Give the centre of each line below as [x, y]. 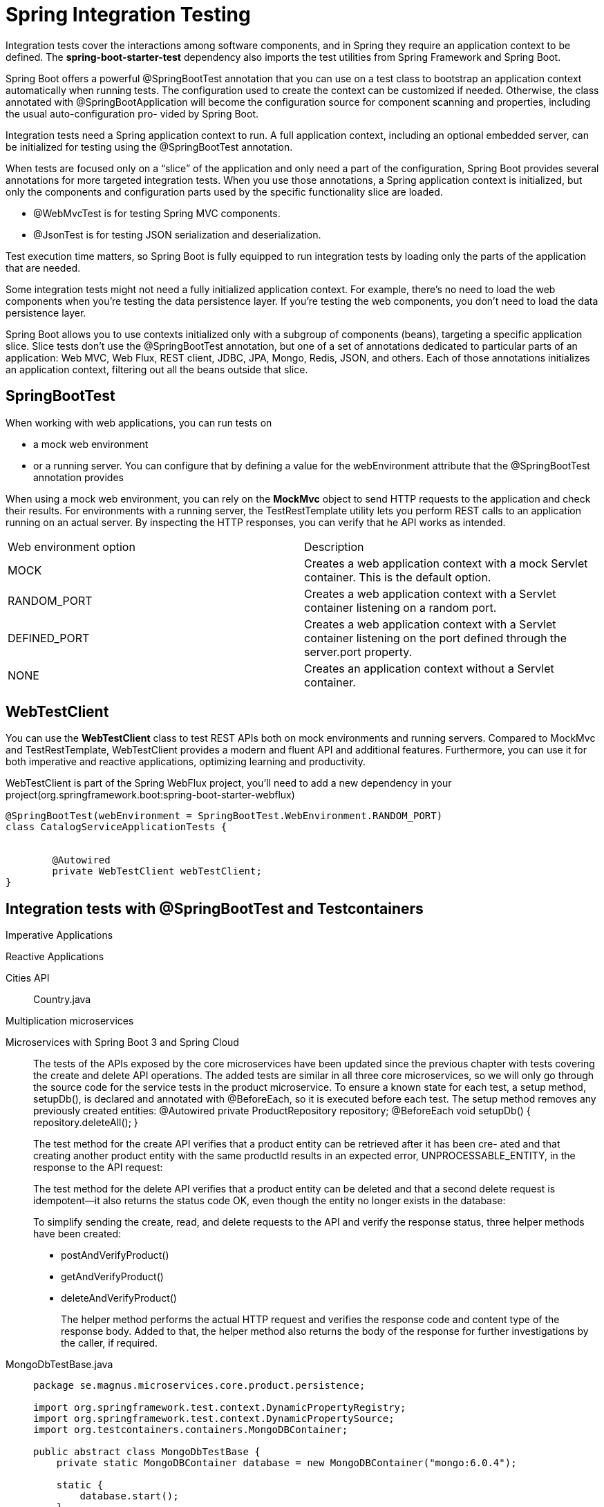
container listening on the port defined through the [436, 638]
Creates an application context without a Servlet [429, 668]
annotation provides [78, 477]
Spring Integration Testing [128, 15]
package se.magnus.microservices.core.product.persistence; [199, 1386]
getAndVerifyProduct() [112, 1277]
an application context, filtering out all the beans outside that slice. [157, 369]
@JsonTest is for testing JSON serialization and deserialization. [177, 234]
